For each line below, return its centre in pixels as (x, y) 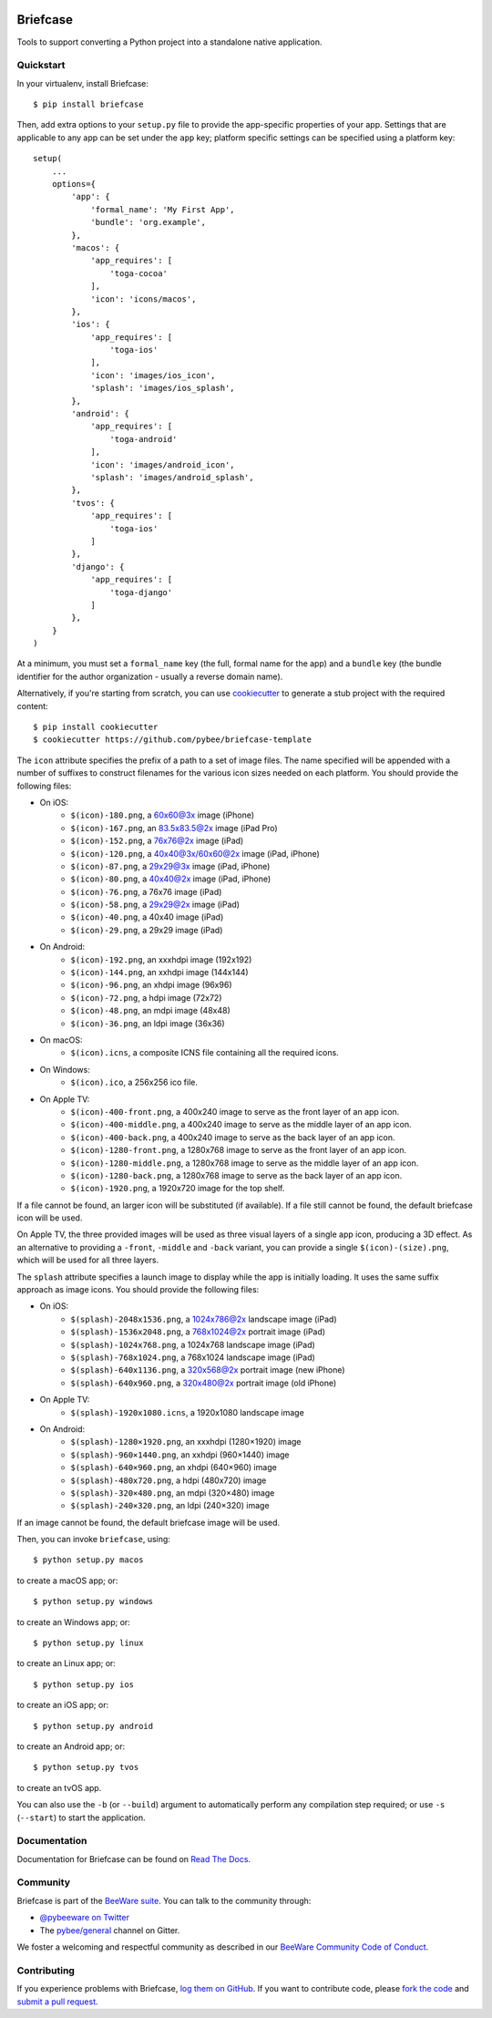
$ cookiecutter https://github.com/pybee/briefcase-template (172, 740)
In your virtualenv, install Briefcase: (83, 83)
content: (33, 705)
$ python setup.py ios (84, 1684)
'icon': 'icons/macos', (143, 299)
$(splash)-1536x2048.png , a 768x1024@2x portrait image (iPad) (198, 1332)
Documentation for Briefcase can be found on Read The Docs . (133, 1858)
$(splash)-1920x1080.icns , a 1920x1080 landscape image (187, 1412)
